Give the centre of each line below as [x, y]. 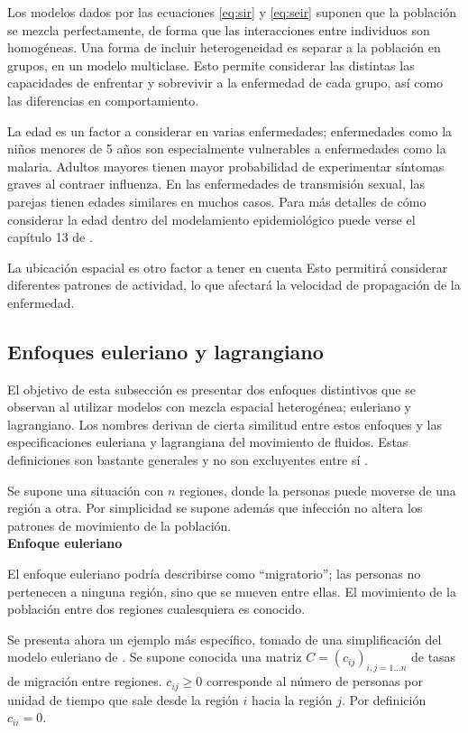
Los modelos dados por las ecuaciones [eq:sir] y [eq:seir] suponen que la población [232, 12]
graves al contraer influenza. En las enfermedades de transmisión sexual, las [216, 184]
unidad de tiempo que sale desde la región [123, 699]
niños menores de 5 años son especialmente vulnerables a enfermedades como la [227, 148]
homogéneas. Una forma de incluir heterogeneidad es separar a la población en [224, 47]
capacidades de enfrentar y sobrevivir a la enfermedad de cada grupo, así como [225, 83]
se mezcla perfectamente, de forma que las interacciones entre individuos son [219, 29]
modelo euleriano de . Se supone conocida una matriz [155, 657]
